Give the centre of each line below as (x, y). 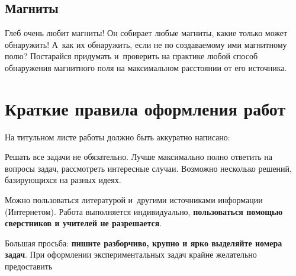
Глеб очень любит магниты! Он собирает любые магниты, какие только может (146, 33)
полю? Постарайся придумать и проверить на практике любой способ (131, 56)
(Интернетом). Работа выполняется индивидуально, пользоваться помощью (144, 211)
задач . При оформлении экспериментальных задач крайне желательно (131, 254)
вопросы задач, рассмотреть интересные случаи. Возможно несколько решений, (148, 168)
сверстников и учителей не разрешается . (83, 223)
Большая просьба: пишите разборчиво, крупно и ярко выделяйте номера (144, 243)
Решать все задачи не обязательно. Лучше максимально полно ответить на (139, 157)
